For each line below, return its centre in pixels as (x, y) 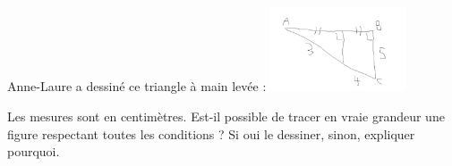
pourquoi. (34, 151)
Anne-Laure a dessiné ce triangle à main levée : (137, 86)
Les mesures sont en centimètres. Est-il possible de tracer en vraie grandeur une (226, 116)
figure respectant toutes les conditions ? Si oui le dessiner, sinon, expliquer (211, 133)
